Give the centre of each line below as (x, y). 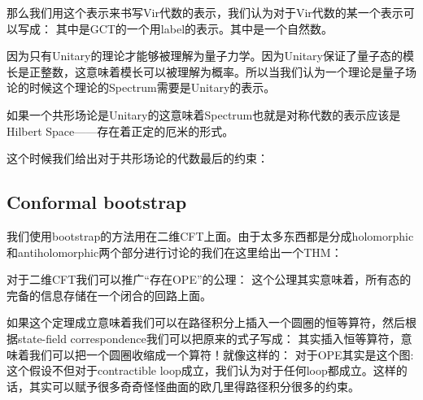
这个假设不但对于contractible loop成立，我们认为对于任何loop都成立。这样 (201, 370)
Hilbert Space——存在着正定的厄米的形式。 (120, 130)
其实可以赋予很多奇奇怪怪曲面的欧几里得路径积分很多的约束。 (194, 386)
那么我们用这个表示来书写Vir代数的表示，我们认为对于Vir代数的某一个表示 (205, 12)
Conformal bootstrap (97, 202)
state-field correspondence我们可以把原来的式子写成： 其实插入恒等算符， (209, 338)
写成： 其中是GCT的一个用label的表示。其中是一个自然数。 (175, 28)
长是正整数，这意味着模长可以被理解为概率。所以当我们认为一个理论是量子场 (211, 71)
